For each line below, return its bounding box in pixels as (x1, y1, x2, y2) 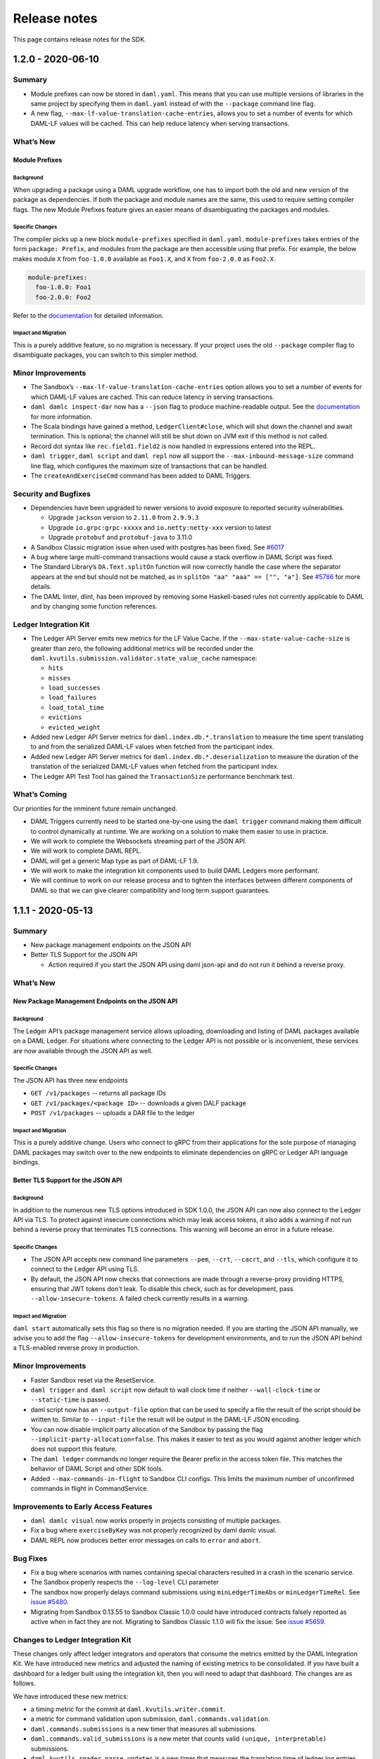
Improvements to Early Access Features (13, 1501, 153, 1511)
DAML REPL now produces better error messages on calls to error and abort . (30, 1536, 262, 1544)
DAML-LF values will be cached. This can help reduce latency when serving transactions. (30, 119, 290, 127)
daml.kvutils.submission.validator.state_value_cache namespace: (30, 654, 258, 662)
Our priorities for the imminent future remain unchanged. (13, 804, 177, 813)
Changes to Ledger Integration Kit (13, 1634, 132, 1644)
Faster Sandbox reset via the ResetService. (30, 1376, 156, 1384)
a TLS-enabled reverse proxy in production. (13, 1344, 140, 1352)
